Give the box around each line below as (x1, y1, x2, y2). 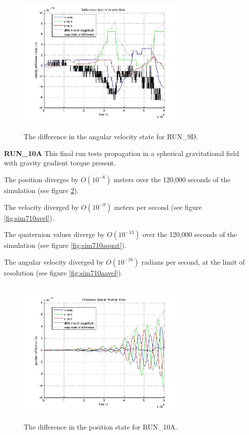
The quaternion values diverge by (4, 229, 105, 239)
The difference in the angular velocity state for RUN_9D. (24, 131, 198, 142)
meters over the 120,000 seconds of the (114, 174, 231, 184)
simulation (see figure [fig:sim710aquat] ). (4, 240, 126, 250)
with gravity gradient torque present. (4, 158, 116, 168)
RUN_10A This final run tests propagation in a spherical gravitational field (4, 148, 239, 158)
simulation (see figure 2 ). (4, 185, 79, 195)
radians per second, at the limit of (141, 256, 245, 267)
